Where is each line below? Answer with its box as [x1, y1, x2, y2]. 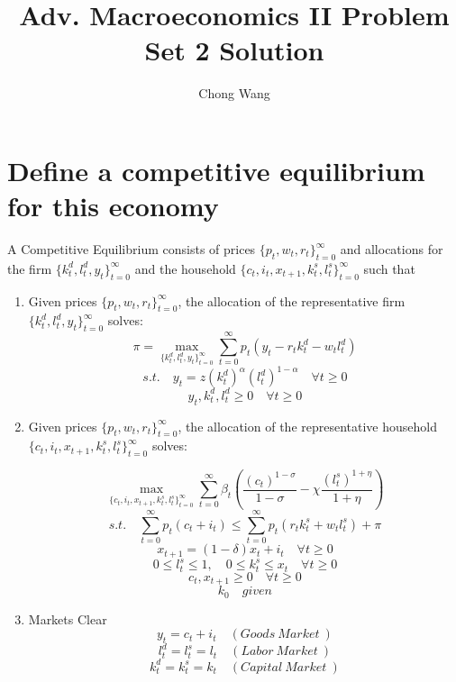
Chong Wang [198, 84, 270, 103]
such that [363, 259, 415, 277]
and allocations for [340, 240, 443, 259]
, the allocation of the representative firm [178, 291, 406, 310]
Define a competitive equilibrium [7, 151, 425, 188]
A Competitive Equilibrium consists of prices [7, 240, 256, 259]
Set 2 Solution [144, 32, 324, 68]
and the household [134, 259, 236, 277]
